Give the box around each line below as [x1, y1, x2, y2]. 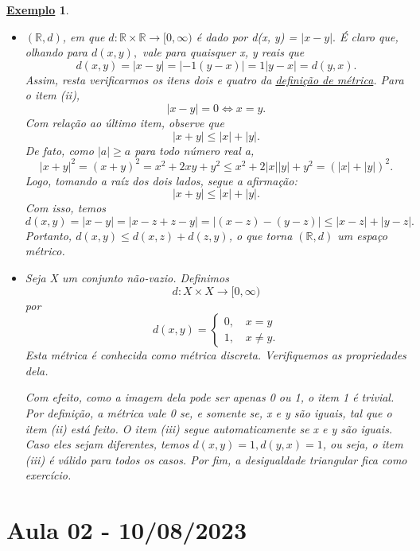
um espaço [337, 227, 387, 243]
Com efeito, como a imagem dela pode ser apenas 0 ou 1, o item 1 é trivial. [25, 389, 395, 405]
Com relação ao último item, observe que [25, 114, 224, 130]
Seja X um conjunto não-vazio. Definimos [25, 270, 229, 286]
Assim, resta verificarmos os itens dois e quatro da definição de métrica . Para [25, 71, 404, 87]
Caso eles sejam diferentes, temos [25, 436, 189, 452]
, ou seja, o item [322, 436, 403, 452]
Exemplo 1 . [6, 2, 69, 17]
